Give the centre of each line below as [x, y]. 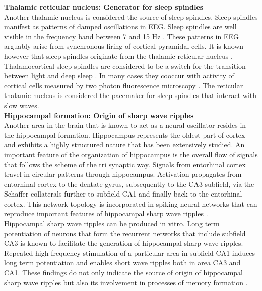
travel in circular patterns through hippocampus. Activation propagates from [123, 174]
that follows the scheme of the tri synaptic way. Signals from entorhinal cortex [125, 164]
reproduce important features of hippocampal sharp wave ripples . [106, 213]
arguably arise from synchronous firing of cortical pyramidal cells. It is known [124, 46]
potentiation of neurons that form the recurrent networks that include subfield [125, 233]
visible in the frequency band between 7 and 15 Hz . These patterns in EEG [121, 36]
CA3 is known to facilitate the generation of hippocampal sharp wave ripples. [124, 243]
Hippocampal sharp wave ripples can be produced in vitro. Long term [112, 223]
